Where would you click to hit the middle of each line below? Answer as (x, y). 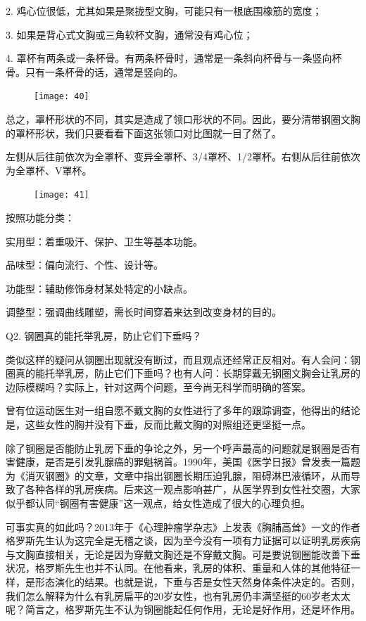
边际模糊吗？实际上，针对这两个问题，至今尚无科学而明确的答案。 (158, 386)
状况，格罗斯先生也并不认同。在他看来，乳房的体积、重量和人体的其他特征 (178, 568)
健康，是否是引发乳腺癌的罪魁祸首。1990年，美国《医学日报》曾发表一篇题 (188, 462)
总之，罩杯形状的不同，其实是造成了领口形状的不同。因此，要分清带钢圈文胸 (183, 119)
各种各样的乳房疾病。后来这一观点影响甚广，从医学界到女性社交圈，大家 (193, 489)
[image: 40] (62, 97)
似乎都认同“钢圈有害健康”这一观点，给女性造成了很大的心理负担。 (158, 502)
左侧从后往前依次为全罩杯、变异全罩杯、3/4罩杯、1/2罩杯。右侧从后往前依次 (183, 156)
